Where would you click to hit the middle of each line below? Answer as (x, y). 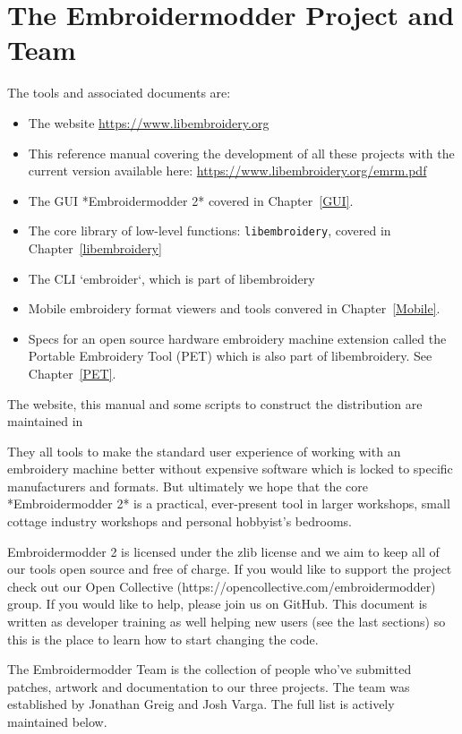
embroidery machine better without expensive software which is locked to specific (230, 469)
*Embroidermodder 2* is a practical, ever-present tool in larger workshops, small (229, 504)
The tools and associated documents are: (119, 93)
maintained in (45, 421)
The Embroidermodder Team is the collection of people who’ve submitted (210, 669)
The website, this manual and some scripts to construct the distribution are (215, 403)
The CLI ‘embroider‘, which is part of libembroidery (171, 278)
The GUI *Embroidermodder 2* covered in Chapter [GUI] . (191, 200)
